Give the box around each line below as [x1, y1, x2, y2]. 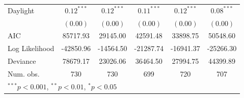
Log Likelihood [8, 43, 55, 54]
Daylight [8, 5, 35, 15]
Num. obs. [8, 68, 40, 79]
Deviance [8, 56, 36, 66]
